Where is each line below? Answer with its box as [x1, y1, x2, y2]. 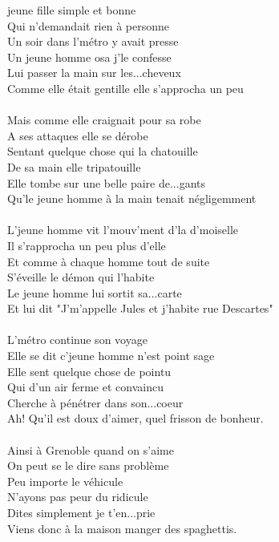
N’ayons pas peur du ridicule [7, 488, 148, 505]
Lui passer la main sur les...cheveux [7, 64, 181, 81]
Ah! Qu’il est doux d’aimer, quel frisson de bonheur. [7, 410, 264, 427]
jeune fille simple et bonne [7, 2, 136, 18]
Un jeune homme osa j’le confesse [7, 48, 172, 65]
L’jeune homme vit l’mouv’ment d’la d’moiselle [7, 221, 239, 238]
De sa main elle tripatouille [7, 158, 141, 175]
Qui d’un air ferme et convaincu [7, 378, 164, 395]
